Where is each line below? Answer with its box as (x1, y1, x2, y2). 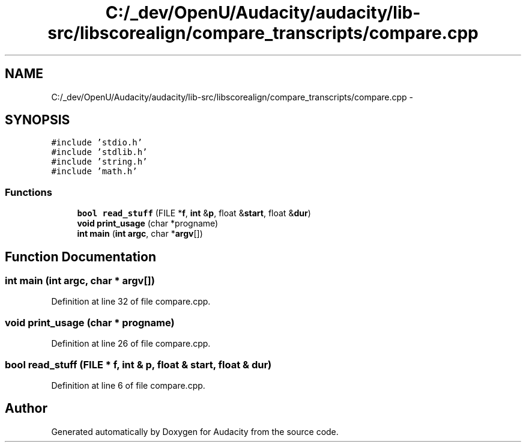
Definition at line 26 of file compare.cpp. (51, 338, 211, 349)
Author (5, 401, 47, 416)
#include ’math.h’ (51, 166, 138, 177)
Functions (5, 186, 52, 198)
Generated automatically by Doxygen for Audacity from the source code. (51, 426, 339, 437)
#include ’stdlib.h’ (51, 147, 148, 157)
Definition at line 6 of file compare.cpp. (51, 380, 205, 391)
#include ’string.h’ (51, 157, 148, 167)
